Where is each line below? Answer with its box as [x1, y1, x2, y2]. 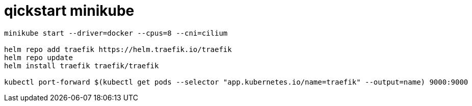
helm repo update [4, 53, 73, 62]
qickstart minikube [4, 2, 135, 19]
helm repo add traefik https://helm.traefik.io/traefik [4, 45, 232, 54]
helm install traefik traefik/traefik [4, 61, 159, 70]
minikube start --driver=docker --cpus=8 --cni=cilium [4, 29, 228, 37]
